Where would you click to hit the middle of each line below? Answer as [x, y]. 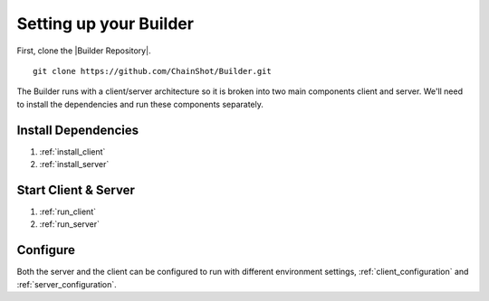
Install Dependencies [78, 130]
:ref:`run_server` [69, 224]
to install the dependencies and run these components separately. [140, 104]
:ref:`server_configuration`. [67, 284]
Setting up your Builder [105, 24]
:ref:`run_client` [68, 212]
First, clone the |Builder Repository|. [84, 51]
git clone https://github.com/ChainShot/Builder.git [152, 71]
